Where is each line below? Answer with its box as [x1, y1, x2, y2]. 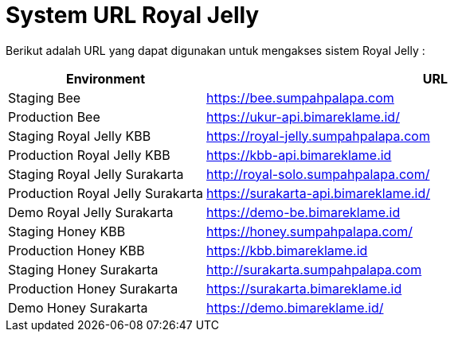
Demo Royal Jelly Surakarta [8, 204, 174, 220]
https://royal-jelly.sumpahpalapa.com [206, 127, 430, 144]
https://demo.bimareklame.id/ [206, 299, 384, 316]
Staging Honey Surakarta [8, 261, 159, 278]
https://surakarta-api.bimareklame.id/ [206, 185, 431, 201]
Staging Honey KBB [8, 223, 126, 239]
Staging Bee [8, 89, 81, 106]
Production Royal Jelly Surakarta [8, 185, 204, 201]
